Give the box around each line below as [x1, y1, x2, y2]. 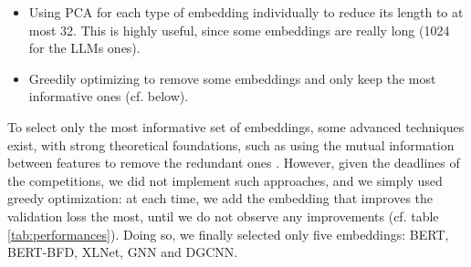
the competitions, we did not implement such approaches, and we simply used [7, 170, 443, 190]
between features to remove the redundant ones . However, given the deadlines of [7, 153, 460, 172]
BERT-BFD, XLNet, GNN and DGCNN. [7, 242, 238, 262]
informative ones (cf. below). [28, 87, 189, 106]
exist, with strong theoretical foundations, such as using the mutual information [7, 135, 455, 154]
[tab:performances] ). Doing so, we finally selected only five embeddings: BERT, [7, 224, 449, 243]
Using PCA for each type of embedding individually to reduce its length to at [28, 3, 464, 21]
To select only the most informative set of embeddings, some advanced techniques [7, 117, 465, 136]
